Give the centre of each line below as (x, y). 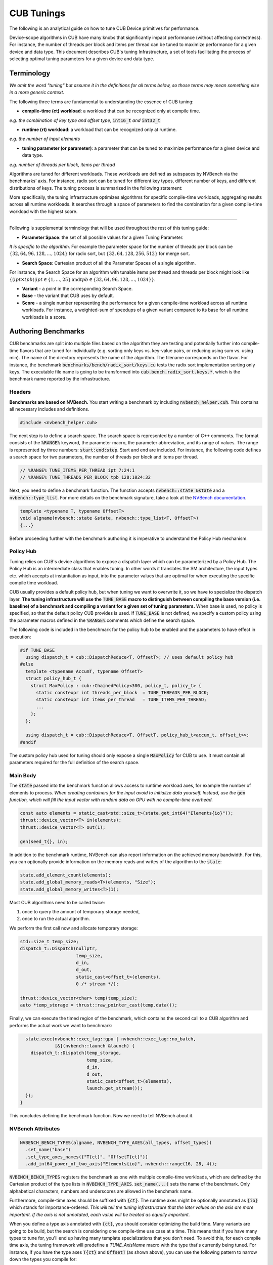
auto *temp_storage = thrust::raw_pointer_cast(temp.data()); (99, 1005)
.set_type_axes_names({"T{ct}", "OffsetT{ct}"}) (87, 1157)
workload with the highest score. (43, 211)
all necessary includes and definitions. (49, 409)
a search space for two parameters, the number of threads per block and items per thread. (104, 457)
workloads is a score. (44, 317)
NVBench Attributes (35, 1128)
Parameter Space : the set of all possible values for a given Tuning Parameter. (103, 237)
